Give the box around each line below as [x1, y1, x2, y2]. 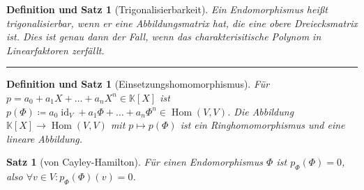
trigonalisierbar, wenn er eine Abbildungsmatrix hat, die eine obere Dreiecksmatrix [6, 15, 358, 30]
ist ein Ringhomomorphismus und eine [180, 118, 345, 132]
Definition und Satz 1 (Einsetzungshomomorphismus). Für [6, 77, 270, 91]
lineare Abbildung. [6, 131, 83, 145]
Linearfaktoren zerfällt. [6, 42, 105, 57]
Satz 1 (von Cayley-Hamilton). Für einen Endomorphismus [6, 155, 264, 169]
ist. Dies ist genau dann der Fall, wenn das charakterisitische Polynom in [6, 29, 321, 44]
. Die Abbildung [227, 104, 294, 118]
